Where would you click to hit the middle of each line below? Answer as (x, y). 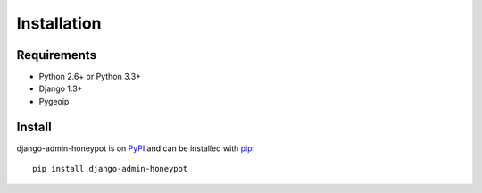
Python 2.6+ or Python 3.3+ (90, 77)
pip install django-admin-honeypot (110, 169)
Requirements (57, 55)
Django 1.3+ (61, 88)
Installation (59, 23)
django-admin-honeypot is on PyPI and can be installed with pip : (136, 148)
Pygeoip (54, 101)
